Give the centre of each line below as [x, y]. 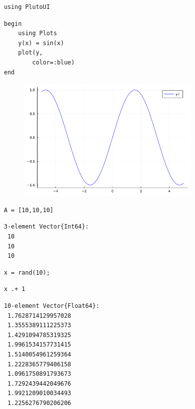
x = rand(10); [27, 272]
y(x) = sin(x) [41, 43]
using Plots [38, 33]
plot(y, [30, 53]
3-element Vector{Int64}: [46, 227]
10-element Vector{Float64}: [52, 306]
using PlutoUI [27, 7]
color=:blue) [54, 62]
